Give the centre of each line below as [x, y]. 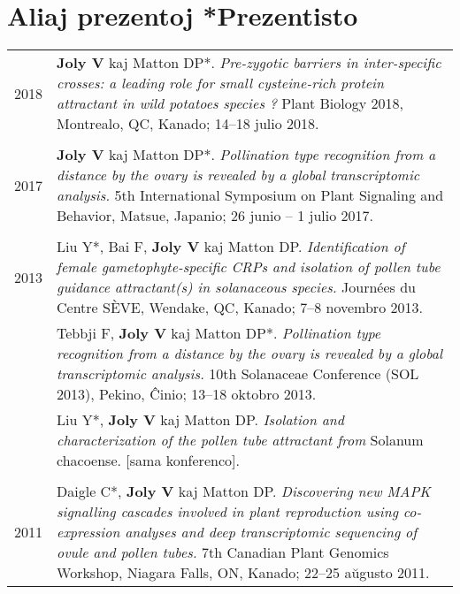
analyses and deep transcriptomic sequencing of [271, 532]
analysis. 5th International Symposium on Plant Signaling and [250, 195]
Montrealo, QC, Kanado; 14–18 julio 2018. [188, 124]
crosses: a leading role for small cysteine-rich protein [220, 83]
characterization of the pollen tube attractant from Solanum [240, 440]
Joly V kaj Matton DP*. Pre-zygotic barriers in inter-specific [249, 63]
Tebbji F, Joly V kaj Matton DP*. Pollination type [219, 333]
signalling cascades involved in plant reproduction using [228, 512]
